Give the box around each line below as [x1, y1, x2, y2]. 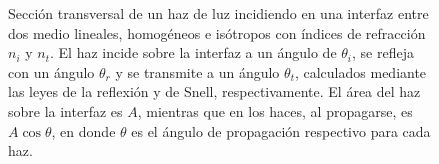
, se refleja [352, 42, 414, 63]
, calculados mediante [294, 61, 427, 82]
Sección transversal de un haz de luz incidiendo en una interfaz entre [8, 3, 429, 23]
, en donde [51, 120, 116, 141]
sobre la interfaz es [8, 100, 123, 121]
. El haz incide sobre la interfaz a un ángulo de [50, 42, 337, 63]
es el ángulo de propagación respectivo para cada [131, 120, 431, 141]
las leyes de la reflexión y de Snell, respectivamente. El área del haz [8, 81, 421, 102]
